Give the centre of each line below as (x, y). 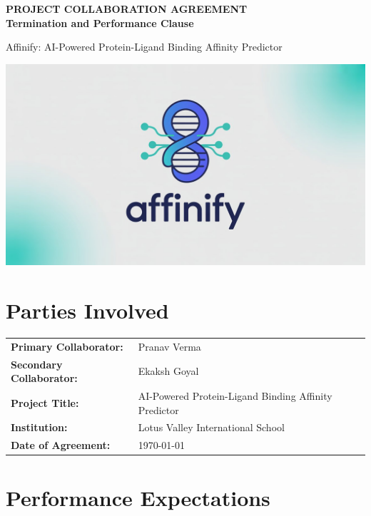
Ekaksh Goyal (168, 371)
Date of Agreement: (61, 445)
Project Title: (45, 402)
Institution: (39, 427)
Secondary (37, 364)
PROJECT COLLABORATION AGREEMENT (127, 9)
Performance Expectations (138, 497)
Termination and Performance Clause (100, 22)
